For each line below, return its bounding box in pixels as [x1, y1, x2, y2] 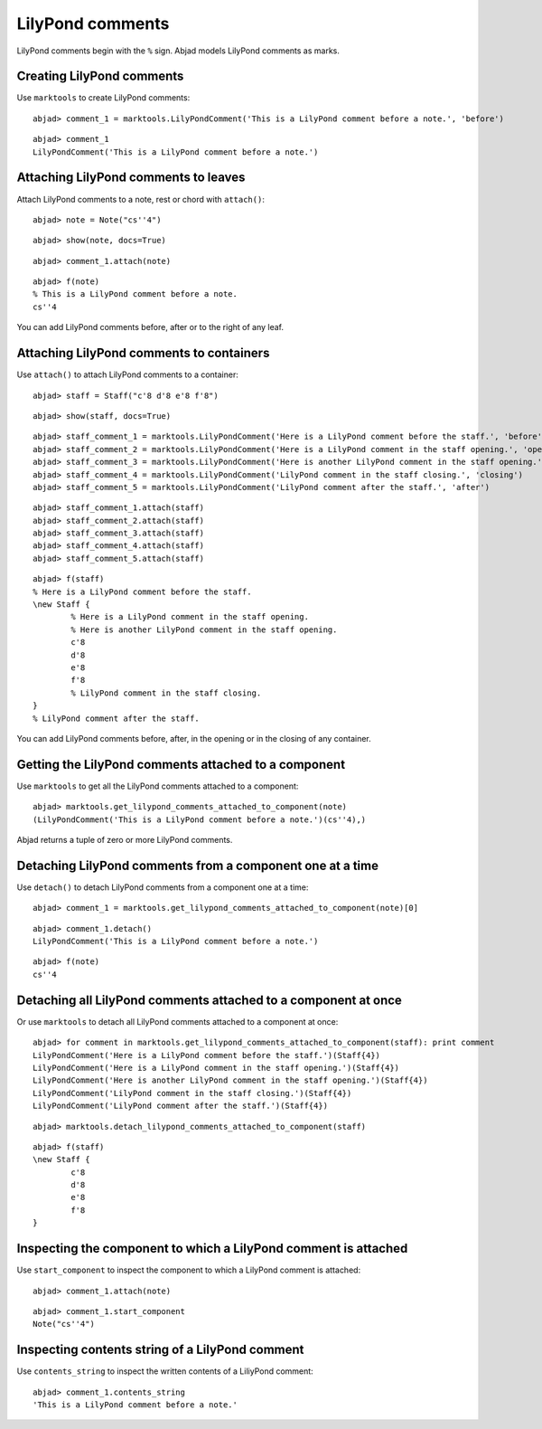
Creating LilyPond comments [16, 69, 184, 84]
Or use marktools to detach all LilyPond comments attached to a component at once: [16, 1016, 339, 1027]
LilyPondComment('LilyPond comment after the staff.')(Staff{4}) [33, 1101, 329, 1112]
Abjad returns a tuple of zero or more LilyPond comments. [16, 835, 233, 846]
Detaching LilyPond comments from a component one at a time [16, 857, 379, 873]
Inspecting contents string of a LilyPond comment [16, 1342, 304, 1358]
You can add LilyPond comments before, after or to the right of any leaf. [16, 322, 285, 333]
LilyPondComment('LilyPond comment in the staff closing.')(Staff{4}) [33, 1088, 352, 1098]
